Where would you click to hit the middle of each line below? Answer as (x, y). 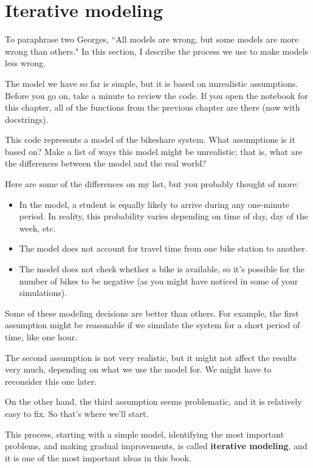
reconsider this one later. (51, 381)
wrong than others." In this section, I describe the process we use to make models (157, 51)
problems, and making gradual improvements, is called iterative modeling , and (156, 446)
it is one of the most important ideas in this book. (98, 457)
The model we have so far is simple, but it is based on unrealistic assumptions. (152, 83)
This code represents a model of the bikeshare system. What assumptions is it (150, 139)
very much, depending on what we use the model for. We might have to (138, 369)
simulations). (43, 293)
